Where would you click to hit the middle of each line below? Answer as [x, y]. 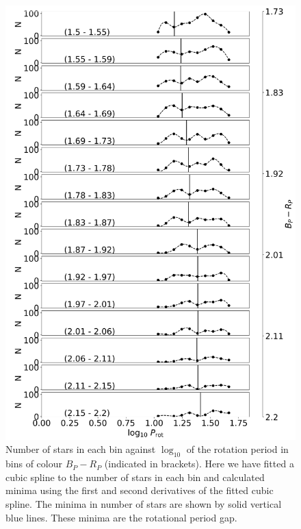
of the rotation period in [237, 449]
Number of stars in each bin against [81, 449]
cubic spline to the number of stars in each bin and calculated [135, 477]
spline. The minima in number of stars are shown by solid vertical [144, 504]
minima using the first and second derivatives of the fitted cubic [140, 490]
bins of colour [34, 464]
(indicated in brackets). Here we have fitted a [199, 464]
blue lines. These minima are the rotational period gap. [121, 517]
